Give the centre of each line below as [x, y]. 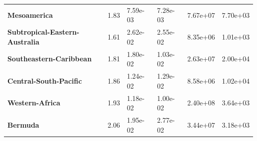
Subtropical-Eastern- [43, 32]
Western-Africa [34, 103]
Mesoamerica [30, 15]
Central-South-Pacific [45, 80]
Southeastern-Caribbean [50, 59]
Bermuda [23, 124]
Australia [23, 41]
